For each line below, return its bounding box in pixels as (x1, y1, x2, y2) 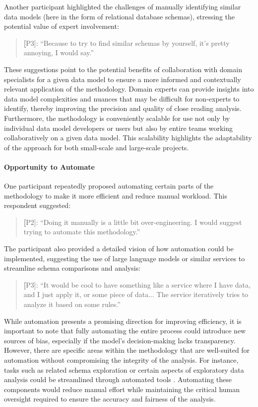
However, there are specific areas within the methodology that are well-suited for (4, 345, 250, 355)
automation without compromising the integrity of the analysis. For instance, (4, 355, 239, 365)
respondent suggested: (4, 200, 71, 210)
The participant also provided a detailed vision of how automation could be (4, 243, 234, 254)
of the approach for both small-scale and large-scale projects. (4, 142, 189, 152)
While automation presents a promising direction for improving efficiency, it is (4, 315, 242, 326)
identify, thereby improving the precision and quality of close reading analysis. (4, 103, 242, 113)
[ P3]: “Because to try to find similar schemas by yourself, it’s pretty (23, 37, 230, 48)
